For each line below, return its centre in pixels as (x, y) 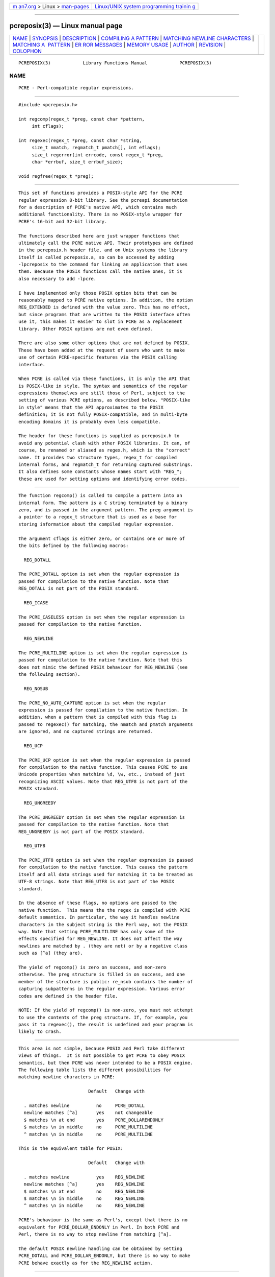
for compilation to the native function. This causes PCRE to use (103, 767)
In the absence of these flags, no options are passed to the (98, 903)
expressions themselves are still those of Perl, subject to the (102, 393)
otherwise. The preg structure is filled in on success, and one (102, 975)
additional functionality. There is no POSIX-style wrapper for (101, 214)
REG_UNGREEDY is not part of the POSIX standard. (82, 832)
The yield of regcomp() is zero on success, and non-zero (92, 967)
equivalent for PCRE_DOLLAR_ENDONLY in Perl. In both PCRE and (99, 1227)
